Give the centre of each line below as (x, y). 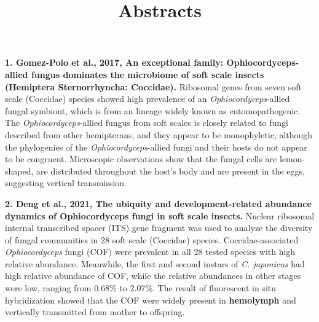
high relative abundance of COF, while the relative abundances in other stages (153, 276)
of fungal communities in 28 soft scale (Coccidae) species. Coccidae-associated (152, 239)
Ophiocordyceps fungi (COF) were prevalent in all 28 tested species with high (150, 252)
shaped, (19, 171)
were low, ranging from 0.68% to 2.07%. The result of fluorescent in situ (141, 288)
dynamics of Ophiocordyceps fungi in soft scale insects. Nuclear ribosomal (160, 215)
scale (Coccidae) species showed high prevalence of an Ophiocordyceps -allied (148, 99)
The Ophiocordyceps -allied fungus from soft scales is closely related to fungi (147, 123)
